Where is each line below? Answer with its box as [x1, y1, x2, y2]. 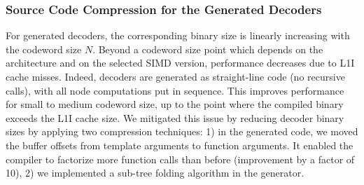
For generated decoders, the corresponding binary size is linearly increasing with [6, 28, 350, 43]
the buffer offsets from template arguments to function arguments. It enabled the [6, 137, 353, 152]
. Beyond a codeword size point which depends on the [92, 41, 323, 56]
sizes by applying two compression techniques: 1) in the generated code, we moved [6, 124, 358, 139]
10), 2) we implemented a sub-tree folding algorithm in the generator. [6, 165, 304, 180]
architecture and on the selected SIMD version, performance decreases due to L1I [6, 55, 355, 70]
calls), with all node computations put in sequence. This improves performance [6, 83, 344, 97]
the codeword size [6, 41, 82, 56]
